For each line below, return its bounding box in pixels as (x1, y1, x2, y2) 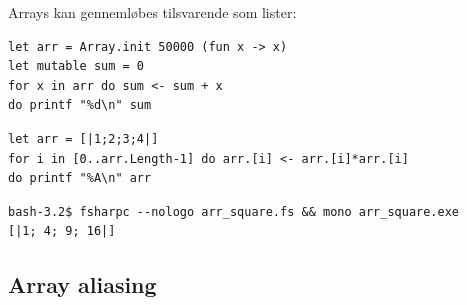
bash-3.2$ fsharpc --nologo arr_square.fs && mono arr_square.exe (8, 204, 460, 219)
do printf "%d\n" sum (8, 98, 152, 113)
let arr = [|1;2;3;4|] (8, 131, 159, 146)
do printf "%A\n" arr (8, 171, 152, 186)
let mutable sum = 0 (8, 59, 145, 74)
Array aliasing (8, 269, 157, 300)
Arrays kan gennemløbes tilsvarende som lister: (8, 2, 297, 22)
